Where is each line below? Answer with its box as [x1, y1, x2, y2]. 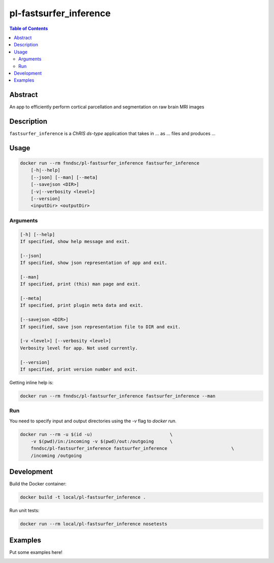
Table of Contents [9, 25, 48, 31]
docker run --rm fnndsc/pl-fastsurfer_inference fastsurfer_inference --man [20, 393, 216, 399]
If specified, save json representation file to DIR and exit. [20, 324, 181, 329]
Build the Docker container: [9, 481, 67, 487]
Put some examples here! [9, 549, 63, 555]
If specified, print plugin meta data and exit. [20, 303, 144, 308]
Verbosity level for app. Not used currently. [20, 345, 138, 351]
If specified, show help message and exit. [20, 239, 130, 244]
